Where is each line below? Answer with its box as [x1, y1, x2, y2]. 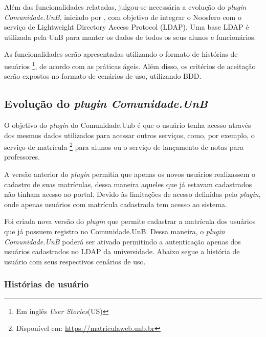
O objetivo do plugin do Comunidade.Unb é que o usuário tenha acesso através [4, 120, 251, 130]
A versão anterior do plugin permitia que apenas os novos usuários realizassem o [4, 169, 256, 179]
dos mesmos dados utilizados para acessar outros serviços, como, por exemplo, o [4, 129, 255, 140]
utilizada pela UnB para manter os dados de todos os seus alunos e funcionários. [4, 31, 256, 42]
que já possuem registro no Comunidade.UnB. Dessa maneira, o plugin [4, 226, 225, 237]
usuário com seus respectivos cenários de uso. [4, 256, 146, 266]
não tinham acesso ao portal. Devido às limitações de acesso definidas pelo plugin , [4, 189, 261, 199]
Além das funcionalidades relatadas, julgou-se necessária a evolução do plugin [4, 2, 247, 12]
